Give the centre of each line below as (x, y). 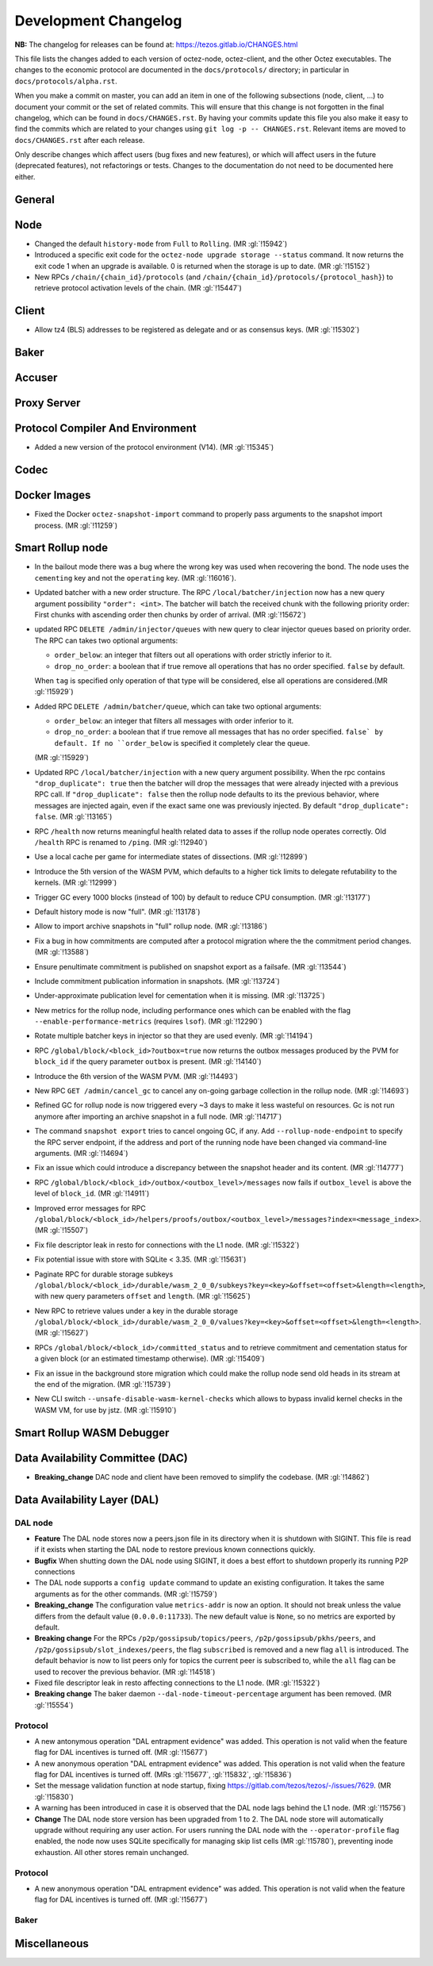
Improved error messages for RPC (90, 1208)
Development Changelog (98, 21)
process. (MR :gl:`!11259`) (76, 525)
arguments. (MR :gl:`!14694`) (81, 1153)
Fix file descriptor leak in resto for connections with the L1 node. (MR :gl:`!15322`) (167, 1245)
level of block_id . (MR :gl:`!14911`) (92, 1193)
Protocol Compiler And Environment (106, 428)
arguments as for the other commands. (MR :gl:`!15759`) (126, 1594)
